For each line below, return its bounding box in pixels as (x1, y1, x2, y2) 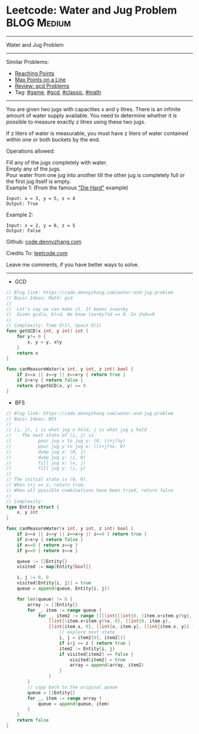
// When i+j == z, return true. (6, 482, 86, 488)
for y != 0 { (17, 333, 46, 339)
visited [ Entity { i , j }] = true (17, 580, 92, 586)
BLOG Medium (6, 16, 71, 30)
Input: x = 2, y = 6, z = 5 (6, 223, 76, 228)
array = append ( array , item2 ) (69, 662, 145, 668)
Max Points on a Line (14, 76, 66, 83)
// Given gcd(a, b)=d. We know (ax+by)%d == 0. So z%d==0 (6, 311, 155, 317)
